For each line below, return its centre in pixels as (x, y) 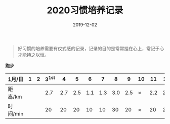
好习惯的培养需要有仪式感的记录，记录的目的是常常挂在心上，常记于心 (91, 48)
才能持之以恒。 (33, 55)
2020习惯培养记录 (85, 10)
